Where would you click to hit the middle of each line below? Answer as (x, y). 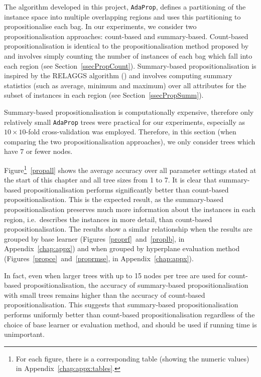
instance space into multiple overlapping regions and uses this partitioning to (122, 16)
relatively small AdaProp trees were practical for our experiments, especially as (125, 122)
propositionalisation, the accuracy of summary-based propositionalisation (136, 285)
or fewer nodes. (49, 151)
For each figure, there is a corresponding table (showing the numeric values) (133, 358)
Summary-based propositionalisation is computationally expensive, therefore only (129, 112)
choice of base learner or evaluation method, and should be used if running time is (130, 324)
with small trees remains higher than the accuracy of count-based (105, 295)
